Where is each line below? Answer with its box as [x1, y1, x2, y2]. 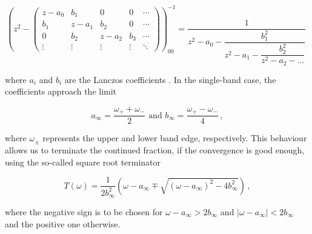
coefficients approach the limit [5, 85, 117, 98]
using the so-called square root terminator [5, 155, 161, 168]
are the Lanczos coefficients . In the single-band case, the [64, 73, 276, 85]
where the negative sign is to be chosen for [5, 205, 163, 218]
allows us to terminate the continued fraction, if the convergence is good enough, [5, 143, 305, 156]
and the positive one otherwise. [5, 217, 121, 230]
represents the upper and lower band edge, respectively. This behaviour [42, 132, 307, 144]
